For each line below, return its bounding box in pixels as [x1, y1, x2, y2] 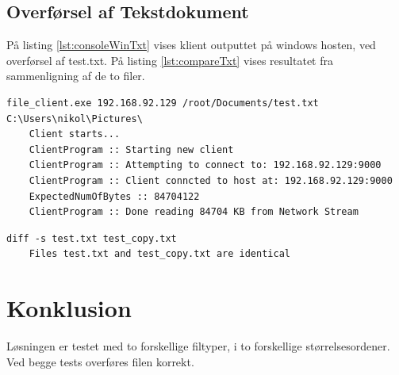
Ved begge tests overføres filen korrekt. [6, 353, 194, 369]
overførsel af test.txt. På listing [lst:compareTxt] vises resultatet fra [6, 52, 333, 68]
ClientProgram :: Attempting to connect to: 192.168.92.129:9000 [29, 159, 382, 171]
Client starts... [29, 128, 121, 140]
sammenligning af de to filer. [6, 67, 145, 84]
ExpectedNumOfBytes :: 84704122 [29, 190, 200, 202]
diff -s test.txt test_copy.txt [6, 232, 177, 244]
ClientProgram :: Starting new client [29, 143, 234, 155]
